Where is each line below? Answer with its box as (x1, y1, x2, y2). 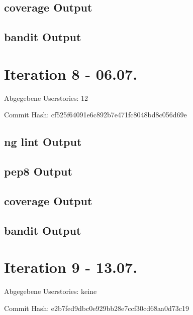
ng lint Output (4, 134, 82, 149)
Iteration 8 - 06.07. (4, 63, 138, 84)
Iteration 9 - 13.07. (4, 257, 138, 277)
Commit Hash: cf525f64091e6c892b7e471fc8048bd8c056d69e (4, 109, 187, 120)
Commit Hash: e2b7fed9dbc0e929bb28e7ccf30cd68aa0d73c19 (4, 302, 189, 313)
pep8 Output (4, 164, 72, 179)
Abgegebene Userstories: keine (4, 286, 97, 296)
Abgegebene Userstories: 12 (4, 92, 88, 103)
